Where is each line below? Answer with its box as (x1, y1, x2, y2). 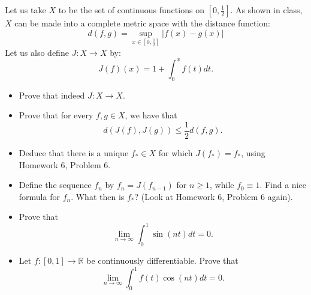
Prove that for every (19, 109, 93, 121)
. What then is (71, 190, 125, 202)
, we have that (125, 109, 177, 121)
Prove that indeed (19, 88, 85, 101)
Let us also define (5, 46, 69, 58)
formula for (19, 190, 60, 202)
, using (241, 146, 265, 159)
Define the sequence (19, 178, 92, 191)
